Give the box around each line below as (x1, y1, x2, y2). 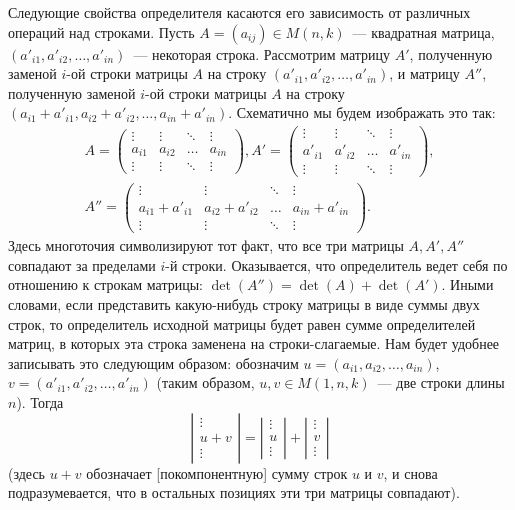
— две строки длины (377, 372, 505, 393)
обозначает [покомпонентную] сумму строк (86, 462, 348, 483)
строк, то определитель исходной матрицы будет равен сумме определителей (8, 313, 476, 334)
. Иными (441, 274, 494, 295)
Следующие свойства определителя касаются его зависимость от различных (8, 2, 471, 22)
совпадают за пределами (8, 254, 156, 275)
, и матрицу (389, 63, 460, 84)
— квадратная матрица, (352, 21, 495, 42)
